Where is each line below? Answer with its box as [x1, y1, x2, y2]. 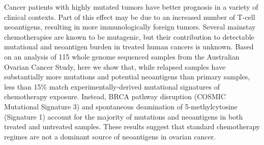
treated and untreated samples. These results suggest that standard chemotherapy [4, 121, 260, 132]
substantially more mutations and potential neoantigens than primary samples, [4, 71, 250, 82]
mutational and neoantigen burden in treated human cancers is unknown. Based [4, 41, 254, 52]
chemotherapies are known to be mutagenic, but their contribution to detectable [4, 31, 254, 42]
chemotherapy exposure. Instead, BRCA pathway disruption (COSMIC [4, 91, 226, 102]
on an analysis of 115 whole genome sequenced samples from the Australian [4, 51, 240, 62]
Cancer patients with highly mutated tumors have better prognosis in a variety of [4, 2, 258, 12]
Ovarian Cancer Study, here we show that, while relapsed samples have [4, 61, 226, 72]
